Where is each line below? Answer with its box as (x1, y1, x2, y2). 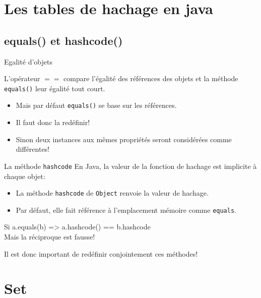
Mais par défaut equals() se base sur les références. (16, 100, 177, 110)
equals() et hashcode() (4, 32, 123, 48)
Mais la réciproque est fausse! (4, 231, 95, 242)
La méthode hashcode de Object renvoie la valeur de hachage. (16, 188, 209, 198)
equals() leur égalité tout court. (4, 83, 105, 93)
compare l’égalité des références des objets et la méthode (63, 73, 238, 84)
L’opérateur (4, 73, 40, 84)
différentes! (16, 144, 50, 154)
